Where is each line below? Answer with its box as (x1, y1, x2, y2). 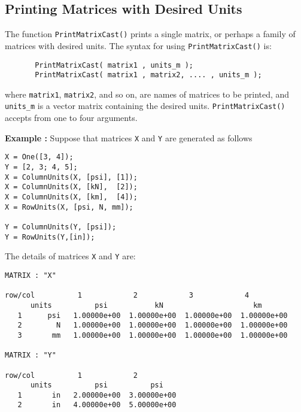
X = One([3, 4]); (5, 153, 74, 162)
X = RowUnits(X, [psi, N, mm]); (5, 202, 133, 211)
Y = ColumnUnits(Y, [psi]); (5, 222, 117, 231)
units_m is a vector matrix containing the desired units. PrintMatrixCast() (5, 99, 285, 112)
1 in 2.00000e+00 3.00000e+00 (17, 390, 177, 399)
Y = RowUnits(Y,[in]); (5, 232, 95, 241)
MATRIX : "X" (5, 271, 56, 280)
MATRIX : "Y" (5, 351, 56, 360)
